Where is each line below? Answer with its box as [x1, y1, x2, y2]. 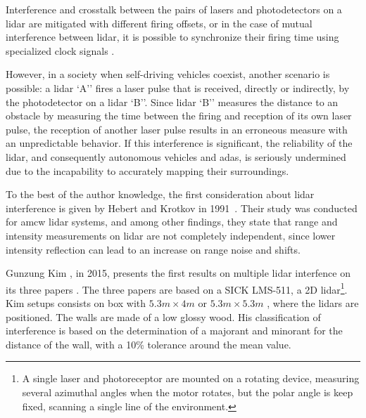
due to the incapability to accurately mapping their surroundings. [6, 163, 289, 178]
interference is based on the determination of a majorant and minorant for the [6, 323, 343, 338]
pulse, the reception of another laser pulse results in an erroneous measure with [6, 122, 348, 136]
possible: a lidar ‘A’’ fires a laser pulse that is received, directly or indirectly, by [6, 80, 350, 95]
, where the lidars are [267, 295, 359, 310]
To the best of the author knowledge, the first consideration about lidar [6, 187, 315, 202]
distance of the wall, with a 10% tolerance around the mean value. [6, 337, 291, 351]
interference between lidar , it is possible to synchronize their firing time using [6, 30, 339, 44]
